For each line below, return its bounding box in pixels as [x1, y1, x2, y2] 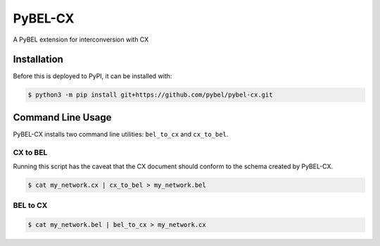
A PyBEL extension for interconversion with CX [13, 35, 149, 44]
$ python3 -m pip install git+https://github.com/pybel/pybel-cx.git [27, 91, 273, 99]
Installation [13, 54, 63, 66]
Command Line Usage [13, 111, 112, 123]
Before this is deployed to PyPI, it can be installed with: [13, 72, 172, 80]
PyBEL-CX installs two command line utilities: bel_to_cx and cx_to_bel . [13, 130, 229, 138]
